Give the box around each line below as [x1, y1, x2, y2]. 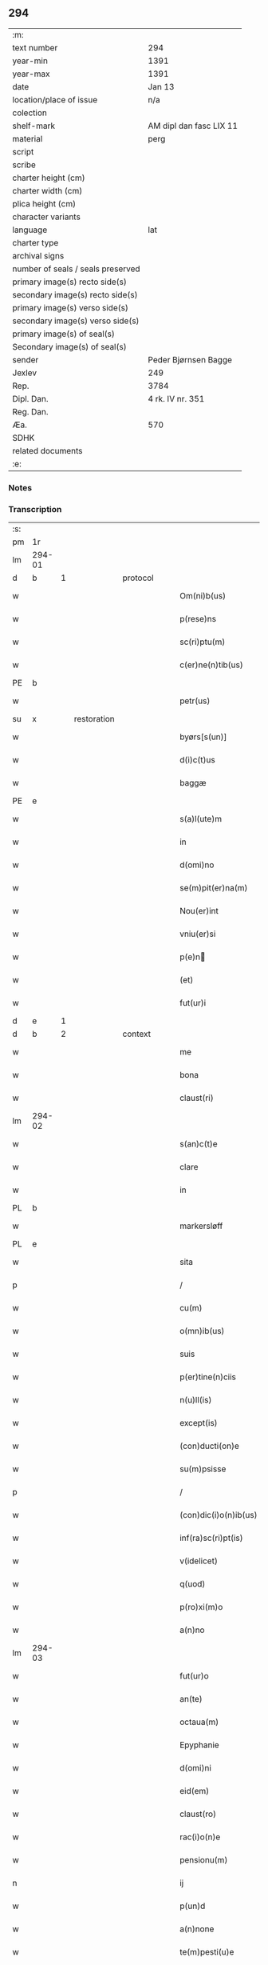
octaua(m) [179, 1716, 219, 1727]
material [12, 133, 43, 144]
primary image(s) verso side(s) [12, 302, 129, 313]
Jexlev [12, 367, 37, 378]
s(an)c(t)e [179, 1139, 218, 1150]
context [122, 1028, 152, 1039]
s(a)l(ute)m [179, 814, 222, 825]
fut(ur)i [179, 998, 207, 1009]
